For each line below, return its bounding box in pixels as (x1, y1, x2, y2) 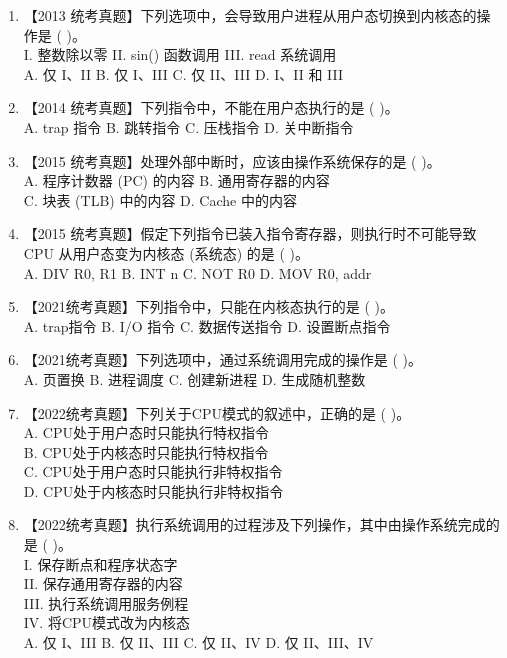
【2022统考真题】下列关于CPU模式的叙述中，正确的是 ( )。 (23, 402, 411, 423)
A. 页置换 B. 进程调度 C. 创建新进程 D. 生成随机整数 (23, 368, 366, 389)
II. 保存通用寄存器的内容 (23, 573, 183, 594)
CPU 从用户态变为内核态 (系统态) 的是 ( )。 (23, 242, 310, 263)
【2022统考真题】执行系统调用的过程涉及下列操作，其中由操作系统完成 (23, 514, 486, 535)
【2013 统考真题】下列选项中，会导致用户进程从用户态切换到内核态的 (23, 5, 477, 25)
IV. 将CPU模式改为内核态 (23, 612, 191, 633)
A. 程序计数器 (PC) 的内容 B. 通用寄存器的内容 (23, 170, 330, 191)
